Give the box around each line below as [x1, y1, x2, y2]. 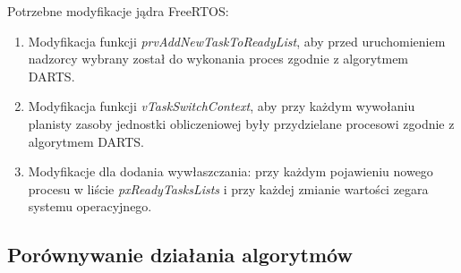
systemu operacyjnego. [28, 197, 152, 216]
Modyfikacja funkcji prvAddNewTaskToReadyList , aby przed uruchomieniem [28, 31, 446, 50]
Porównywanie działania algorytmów [7, 241, 353, 269]
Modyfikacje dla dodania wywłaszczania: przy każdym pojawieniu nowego [28, 162, 433, 181]
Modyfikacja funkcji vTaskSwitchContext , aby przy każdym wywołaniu [28, 97, 415, 115]
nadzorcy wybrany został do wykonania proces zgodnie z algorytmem [28, 49, 409, 68]
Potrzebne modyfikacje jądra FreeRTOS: [7, 2, 229, 20]
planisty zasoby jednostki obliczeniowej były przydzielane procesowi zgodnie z [28, 114, 455, 132]
